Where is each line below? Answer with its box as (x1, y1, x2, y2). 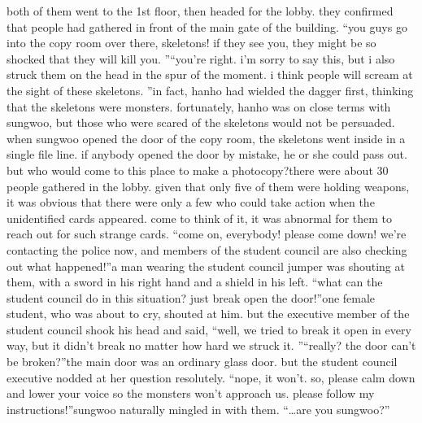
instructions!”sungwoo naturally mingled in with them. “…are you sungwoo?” (7, 400, 390, 417)
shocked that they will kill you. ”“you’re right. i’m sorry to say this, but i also (7, 50, 395, 67)
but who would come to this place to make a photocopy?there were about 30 (7, 161, 389, 178)
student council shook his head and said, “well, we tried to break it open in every (7, 321, 411, 338)
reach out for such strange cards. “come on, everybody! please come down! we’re (7, 225, 407, 242)
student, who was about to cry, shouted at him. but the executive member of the (7, 305, 410, 322)
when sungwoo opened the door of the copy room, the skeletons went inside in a (7, 129, 406, 146)
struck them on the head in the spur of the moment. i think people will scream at (7, 66, 413, 83)
